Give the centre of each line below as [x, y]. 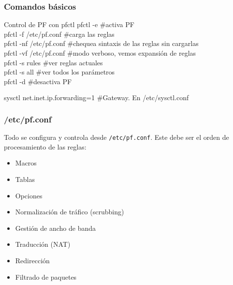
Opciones [29, 195]
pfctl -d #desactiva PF [38, 81]
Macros [26, 163]
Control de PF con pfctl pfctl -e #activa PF [69, 24]
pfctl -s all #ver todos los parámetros [59, 72]
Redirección [32, 260]
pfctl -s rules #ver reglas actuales [53, 62]
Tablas [25, 179]
